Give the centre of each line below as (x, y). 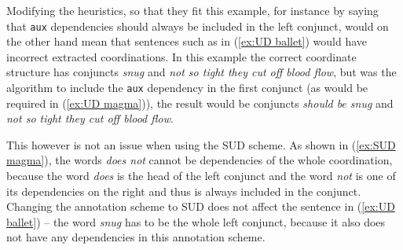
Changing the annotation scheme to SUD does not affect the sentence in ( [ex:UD (201, 206)
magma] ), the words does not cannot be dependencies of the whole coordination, (200, 160)
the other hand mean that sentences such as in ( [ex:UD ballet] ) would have (187, 41)
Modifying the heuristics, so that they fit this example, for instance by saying (192, 10)
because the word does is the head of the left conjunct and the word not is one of (201, 176)
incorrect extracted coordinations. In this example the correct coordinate (181, 56)
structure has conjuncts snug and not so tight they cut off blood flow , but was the (201, 72)
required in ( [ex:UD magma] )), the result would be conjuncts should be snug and (200, 103)
